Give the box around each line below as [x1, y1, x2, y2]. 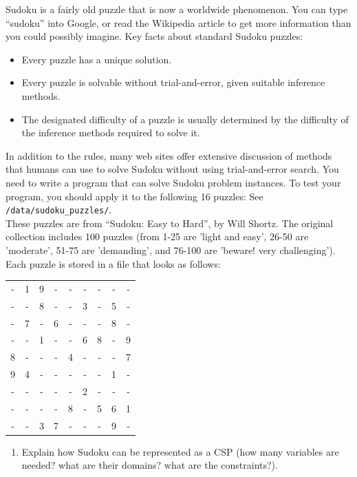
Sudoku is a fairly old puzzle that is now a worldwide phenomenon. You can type [6, 2, 348, 16]
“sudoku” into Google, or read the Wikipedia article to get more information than [6, 15, 351, 30]
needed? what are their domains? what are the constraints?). [21, 458, 278, 472]
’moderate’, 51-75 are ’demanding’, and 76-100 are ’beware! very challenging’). [6, 242, 336, 257]
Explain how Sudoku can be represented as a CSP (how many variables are [21, 444, 339, 458]
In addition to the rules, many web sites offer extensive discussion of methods [6, 148, 332, 162]
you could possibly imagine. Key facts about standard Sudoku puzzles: [6, 29, 303, 43]
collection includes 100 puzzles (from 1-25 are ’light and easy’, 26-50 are [6, 229, 309, 244]
